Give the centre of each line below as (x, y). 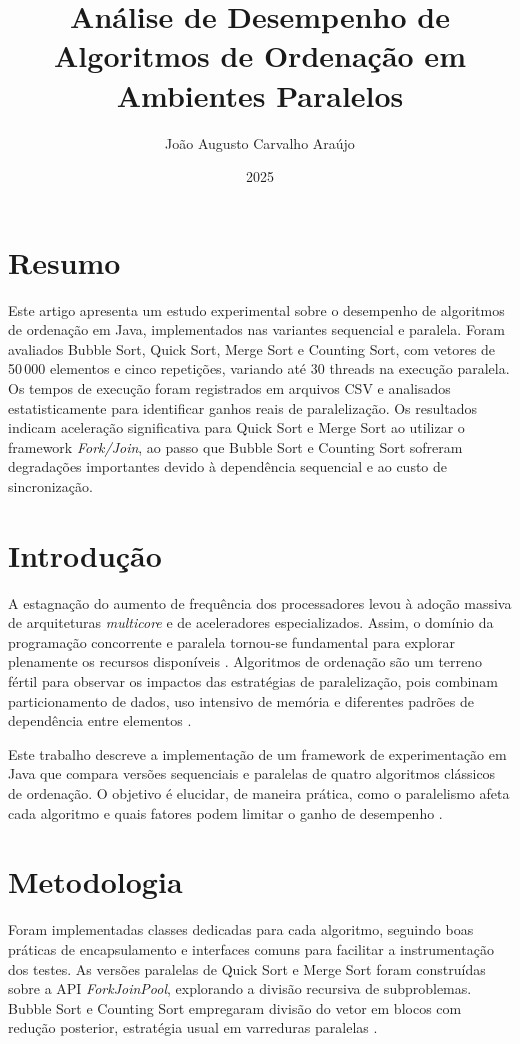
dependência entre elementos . (100, 720)
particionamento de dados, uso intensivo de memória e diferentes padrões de (241, 700)
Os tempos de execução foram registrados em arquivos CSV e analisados (229, 388)
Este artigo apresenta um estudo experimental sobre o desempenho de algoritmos (256, 309)
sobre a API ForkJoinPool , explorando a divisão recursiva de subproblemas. (240, 988)
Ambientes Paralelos (260, 94)
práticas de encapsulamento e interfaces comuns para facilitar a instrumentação (251, 948)
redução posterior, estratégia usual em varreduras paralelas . (193, 1027)
